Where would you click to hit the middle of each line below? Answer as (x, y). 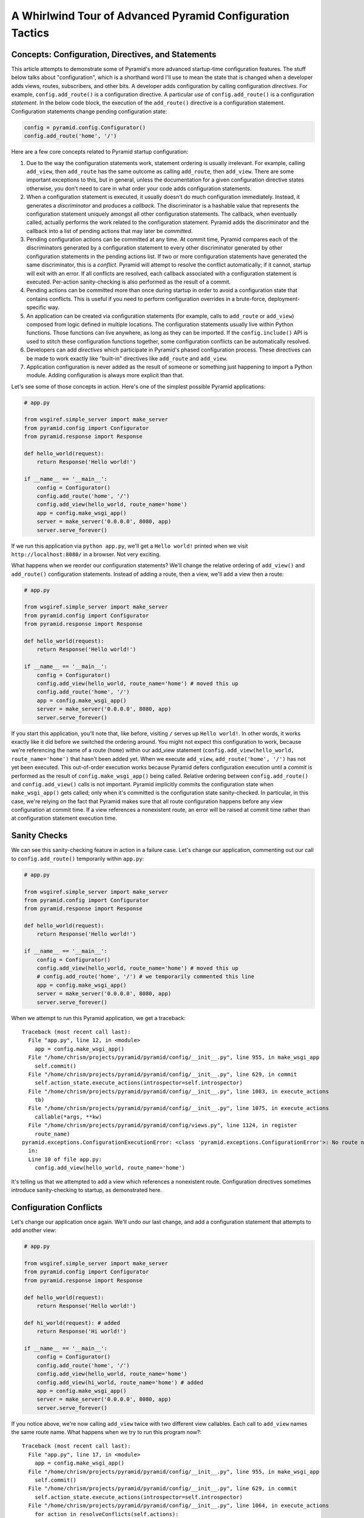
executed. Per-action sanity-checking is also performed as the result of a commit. (129, 282)
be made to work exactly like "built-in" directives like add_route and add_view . (127, 358)
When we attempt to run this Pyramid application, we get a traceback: (99, 1018)
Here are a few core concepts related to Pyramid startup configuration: (100, 152)
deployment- (284, 299)
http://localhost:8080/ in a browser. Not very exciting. (86, 554)
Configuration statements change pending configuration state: (89, 111)
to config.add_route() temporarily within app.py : (78, 859)
